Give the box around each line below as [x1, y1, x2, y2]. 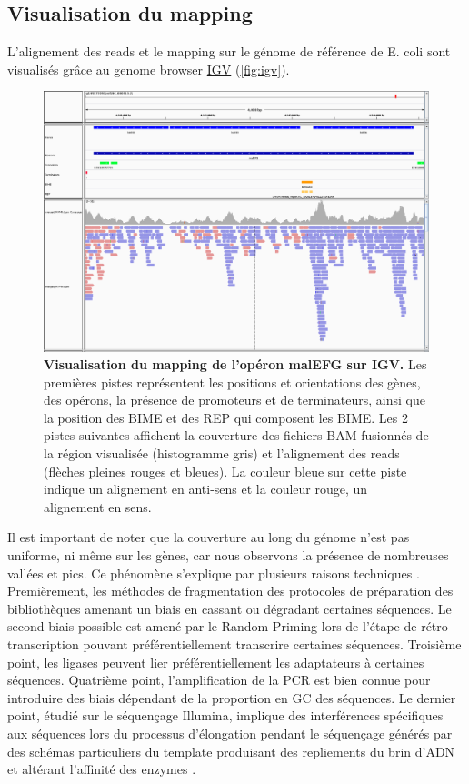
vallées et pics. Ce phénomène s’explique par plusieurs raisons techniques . [7, 563, 420, 582]
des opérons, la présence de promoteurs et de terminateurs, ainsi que [44, 390, 425, 409]
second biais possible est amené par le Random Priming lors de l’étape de [7, 617, 417, 636]
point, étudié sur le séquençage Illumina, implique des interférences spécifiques [7, 706, 444, 725]
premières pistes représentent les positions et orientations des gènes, [44, 372, 421, 391]
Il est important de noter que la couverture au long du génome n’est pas [7, 528, 410, 547]
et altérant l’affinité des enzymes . [7, 759, 196, 779]
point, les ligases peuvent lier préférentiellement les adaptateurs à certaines [7, 652, 424, 671]
